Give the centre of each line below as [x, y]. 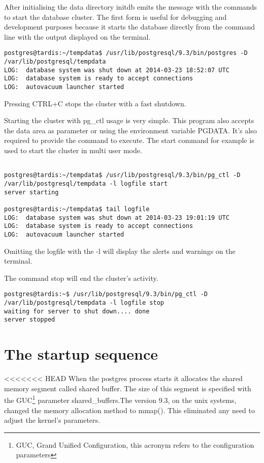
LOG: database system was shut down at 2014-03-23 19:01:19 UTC [117, 218]
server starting [31, 192]
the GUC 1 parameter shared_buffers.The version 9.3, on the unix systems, [120, 399]
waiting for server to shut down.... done [77, 311]
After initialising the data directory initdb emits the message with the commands [130, 7]
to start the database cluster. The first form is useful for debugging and [115, 17]
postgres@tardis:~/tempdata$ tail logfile [77, 209]
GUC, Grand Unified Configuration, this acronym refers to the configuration [135, 444]
